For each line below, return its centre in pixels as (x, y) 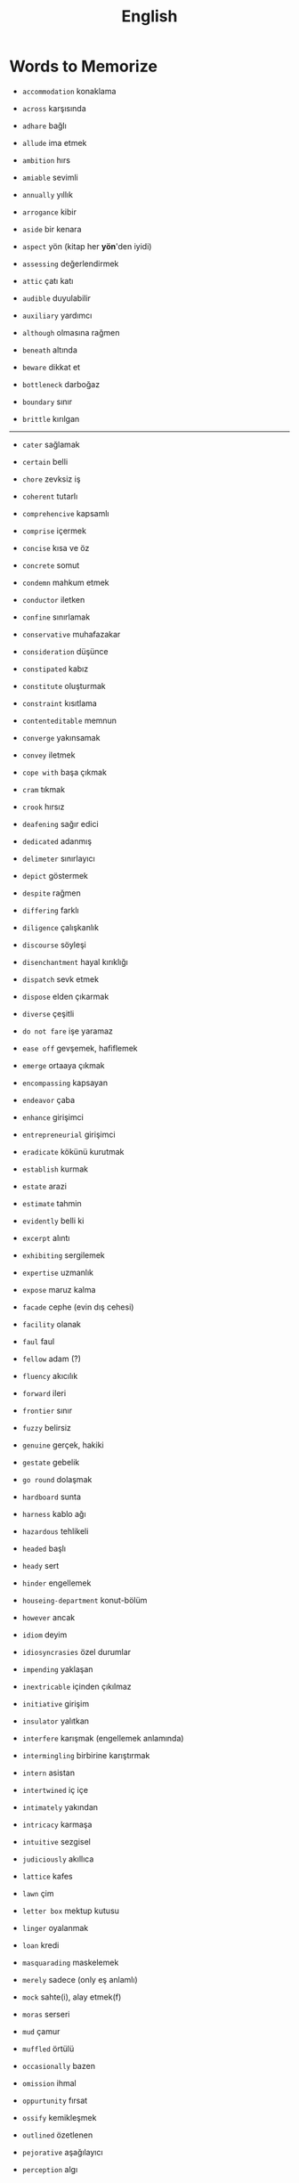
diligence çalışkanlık (61, 927)
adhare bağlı (44, 126)
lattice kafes (47, 1876)
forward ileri (44, 1393)
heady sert (40, 1565)
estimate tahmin (52, 1203)
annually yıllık (48, 194)
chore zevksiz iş (51, 479)
